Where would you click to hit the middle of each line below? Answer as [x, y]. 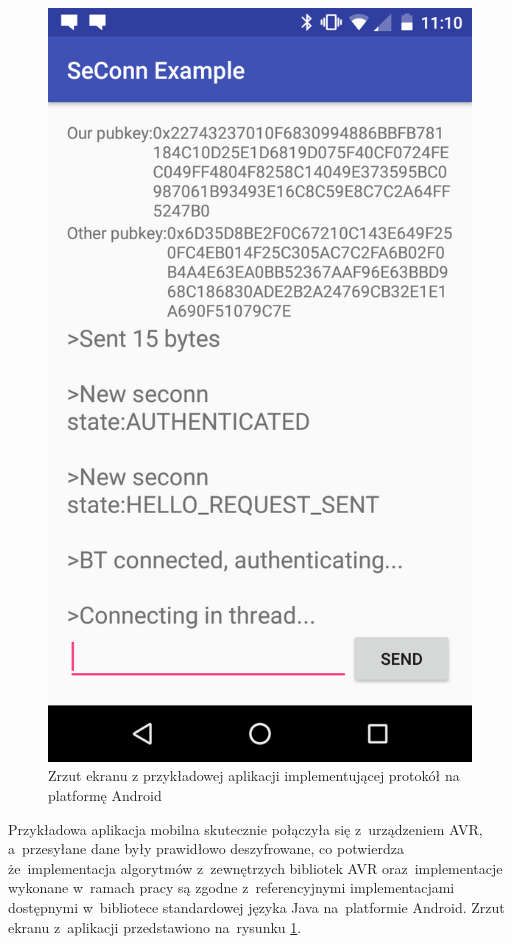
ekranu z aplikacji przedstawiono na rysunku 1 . [155, 926]
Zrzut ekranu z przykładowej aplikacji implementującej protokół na [254, 775]
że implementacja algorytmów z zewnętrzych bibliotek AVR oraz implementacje [255, 867]
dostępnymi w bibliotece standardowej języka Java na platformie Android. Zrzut [256, 906]
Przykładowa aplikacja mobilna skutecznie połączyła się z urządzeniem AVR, [245, 828]
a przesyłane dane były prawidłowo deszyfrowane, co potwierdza [206, 848]
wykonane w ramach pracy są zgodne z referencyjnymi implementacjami [231, 887]
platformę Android [105, 794]
